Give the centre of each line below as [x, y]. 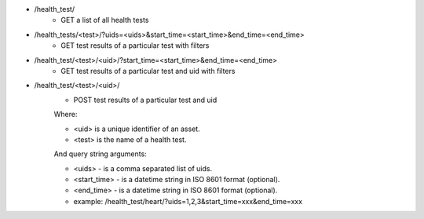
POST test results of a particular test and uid [145, 100]
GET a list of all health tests [105, 20]
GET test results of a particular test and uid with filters [148, 71]
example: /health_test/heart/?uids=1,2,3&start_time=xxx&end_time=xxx [188, 201]
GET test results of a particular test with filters [135, 46]
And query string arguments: [100, 154]
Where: [66, 115]
